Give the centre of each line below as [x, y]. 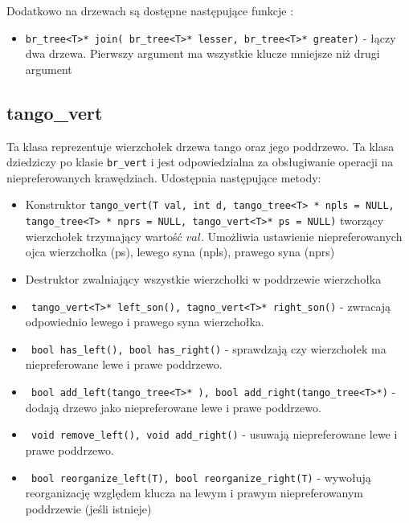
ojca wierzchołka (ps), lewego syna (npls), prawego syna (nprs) [180, 252]
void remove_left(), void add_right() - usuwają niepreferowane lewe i [214, 434]
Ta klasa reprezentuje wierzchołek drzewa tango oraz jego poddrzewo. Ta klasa [200, 146]
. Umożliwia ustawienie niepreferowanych [301, 236]
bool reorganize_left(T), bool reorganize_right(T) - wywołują [201, 477]
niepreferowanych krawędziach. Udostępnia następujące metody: [164, 177]
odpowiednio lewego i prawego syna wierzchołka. [145, 322]
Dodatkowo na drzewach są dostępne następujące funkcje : [150, 10]
